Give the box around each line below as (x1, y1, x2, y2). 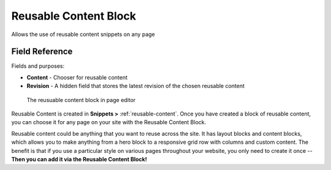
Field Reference (11, 46, 73, 57)
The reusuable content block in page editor (26, 96, 136, 103)
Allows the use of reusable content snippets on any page (11, 31, 156, 38)
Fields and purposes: (11, 62, 65, 70)
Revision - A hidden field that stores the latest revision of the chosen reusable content (26, 83, 245, 90)
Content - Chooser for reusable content (26, 73, 128, 81)
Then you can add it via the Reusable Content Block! (11, 155, 147, 163)
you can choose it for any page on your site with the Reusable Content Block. (11, 119, 207, 126)
